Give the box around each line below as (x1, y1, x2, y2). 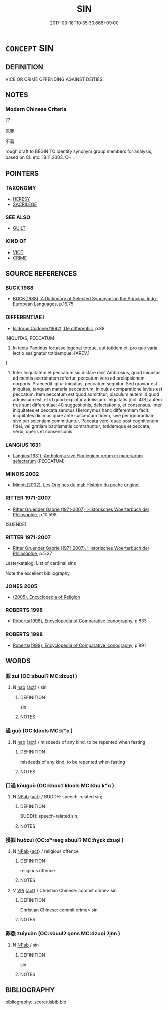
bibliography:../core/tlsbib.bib (5, 999, 67, 1005)
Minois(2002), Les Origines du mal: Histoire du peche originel (12, 482, 140, 488)
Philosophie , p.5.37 (12, 550, 52, 556)
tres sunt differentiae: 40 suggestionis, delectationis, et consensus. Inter (12, 402, 162, 408)
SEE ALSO (5, 214, 31, 221)
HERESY (12, 196, 30, 202)
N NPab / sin (12, 942, 39, 948)
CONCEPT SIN (5, 42, 54, 54)
